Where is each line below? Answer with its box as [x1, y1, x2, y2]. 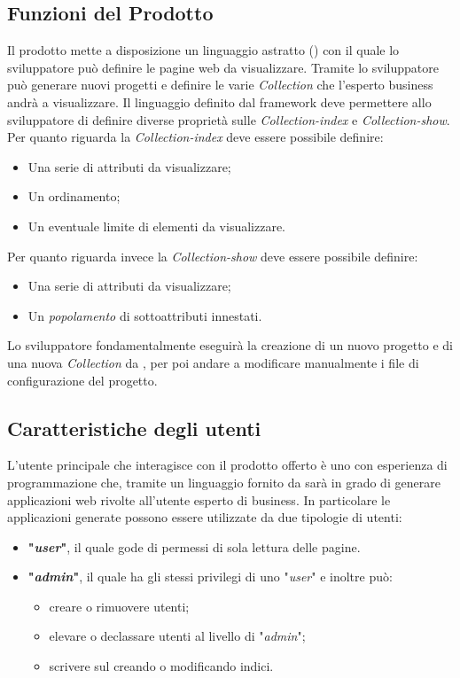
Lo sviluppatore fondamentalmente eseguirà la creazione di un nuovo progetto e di [7, 336, 453, 355]
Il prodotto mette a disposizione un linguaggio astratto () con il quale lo [7, 41, 400, 59]
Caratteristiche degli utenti [7, 414, 261, 441]
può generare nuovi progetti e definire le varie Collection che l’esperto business [7, 75, 433, 94]
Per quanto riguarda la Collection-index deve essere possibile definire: [7, 128, 384, 146]
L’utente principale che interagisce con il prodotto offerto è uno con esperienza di [7, 456, 448, 474]
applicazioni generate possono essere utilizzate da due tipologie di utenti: [7, 508, 402, 526]
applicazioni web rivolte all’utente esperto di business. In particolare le [7, 490, 391, 509]
